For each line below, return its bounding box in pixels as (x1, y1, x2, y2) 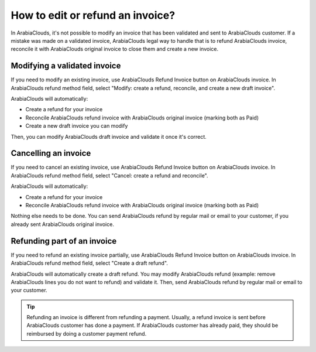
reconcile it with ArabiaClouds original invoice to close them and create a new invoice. (11, 46, 219, 53)
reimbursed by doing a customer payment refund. (26, 330, 147, 337)
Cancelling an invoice (11, 148, 91, 158)
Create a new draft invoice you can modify (25, 122, 128, 129)
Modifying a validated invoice (11, 61, 121, 71)
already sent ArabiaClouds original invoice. (11, 220, 114, 228)
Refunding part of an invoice (11, 236, 117, 246)
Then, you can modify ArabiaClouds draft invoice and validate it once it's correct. (11, 133, 207, 140)
